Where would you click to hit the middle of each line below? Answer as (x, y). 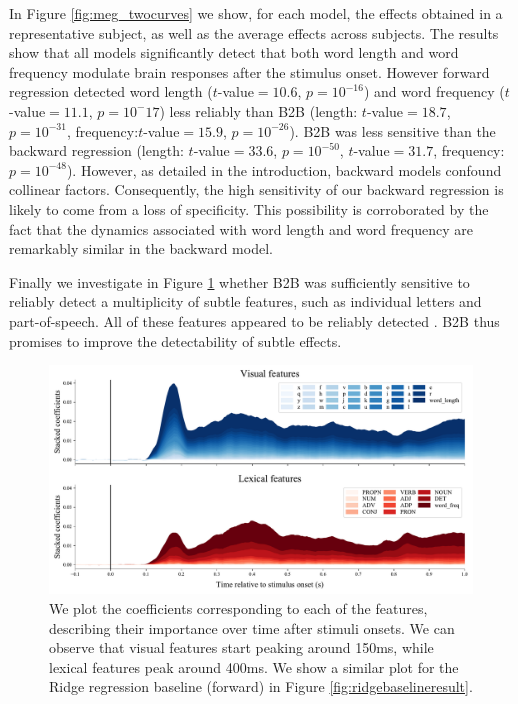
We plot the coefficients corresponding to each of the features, (238, 608)
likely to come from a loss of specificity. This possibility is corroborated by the (249, 208)
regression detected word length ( (111, 91)
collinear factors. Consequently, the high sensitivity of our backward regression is (256, 189)
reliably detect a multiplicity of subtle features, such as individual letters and (245, 301)
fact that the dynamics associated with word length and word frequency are (241, 228)
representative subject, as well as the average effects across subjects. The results (254, 32)
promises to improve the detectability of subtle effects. (175, 340)
